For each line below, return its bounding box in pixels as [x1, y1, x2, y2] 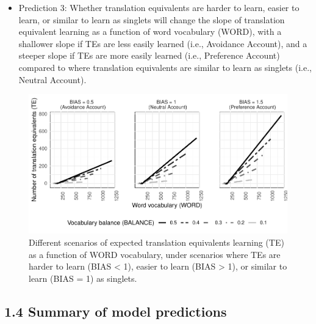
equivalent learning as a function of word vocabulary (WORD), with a [18, 25, 282, 38]
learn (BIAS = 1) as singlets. [29, 271, 137, 284]
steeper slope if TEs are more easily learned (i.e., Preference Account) [18, 49, 280, 62]
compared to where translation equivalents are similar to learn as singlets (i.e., [18, 61, 312, 73]
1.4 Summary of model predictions [4, 301, 227, 320]
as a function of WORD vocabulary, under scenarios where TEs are [29, 248, 281, 260]
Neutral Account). [18, 73, 87, 86]
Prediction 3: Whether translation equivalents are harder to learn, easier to [18, 1, 300, 13]
